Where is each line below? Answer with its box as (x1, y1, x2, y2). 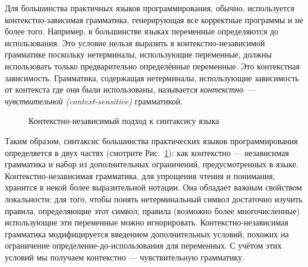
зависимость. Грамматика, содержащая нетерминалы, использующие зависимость (5, 71, 299, 84)
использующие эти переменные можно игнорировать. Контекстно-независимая (5, 216, 288, 228)
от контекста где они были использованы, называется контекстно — (5, 83, 255, 96)
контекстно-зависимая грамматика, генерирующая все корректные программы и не (5, 13, 303, 26)
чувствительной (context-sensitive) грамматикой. (5, 94, 183, 107)
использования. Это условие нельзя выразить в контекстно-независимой (5, 36, 265, 49)
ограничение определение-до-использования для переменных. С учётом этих (5, 239, 282, 252)
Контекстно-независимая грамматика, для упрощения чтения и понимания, (5, 169, 275, 182)
